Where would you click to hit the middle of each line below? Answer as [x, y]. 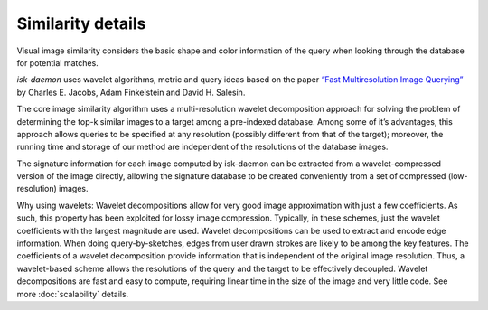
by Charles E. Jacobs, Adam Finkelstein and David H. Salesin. [131, 92]
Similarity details [81, 23]
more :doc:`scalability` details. [73, 294]
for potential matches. [57, 62]
